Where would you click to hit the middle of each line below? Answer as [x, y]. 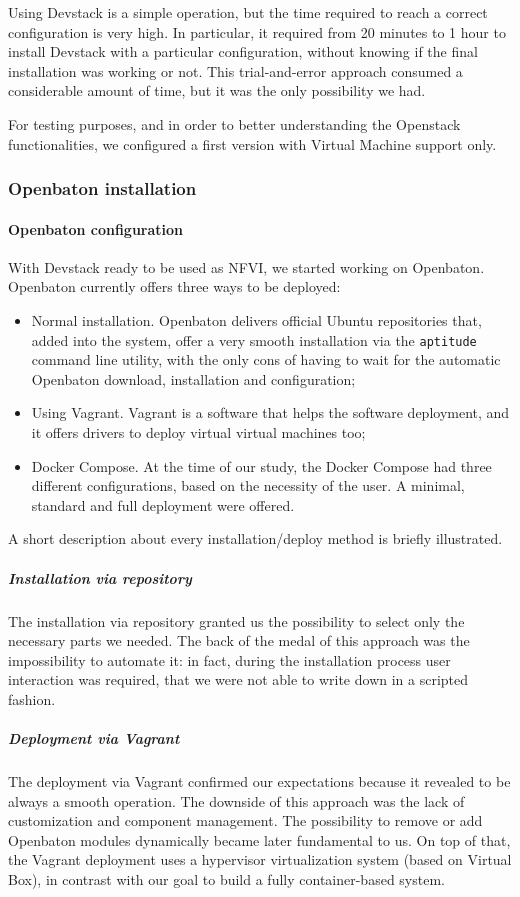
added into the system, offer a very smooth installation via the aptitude [254, 339]
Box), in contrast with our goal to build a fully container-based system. [226, 879]
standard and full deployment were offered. [163, 504]
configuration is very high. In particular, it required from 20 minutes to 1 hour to [257, 31]
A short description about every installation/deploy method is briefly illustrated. [255, 538]
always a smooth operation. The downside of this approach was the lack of [236, 800]
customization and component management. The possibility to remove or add [245, 820]
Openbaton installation [102, 188]
